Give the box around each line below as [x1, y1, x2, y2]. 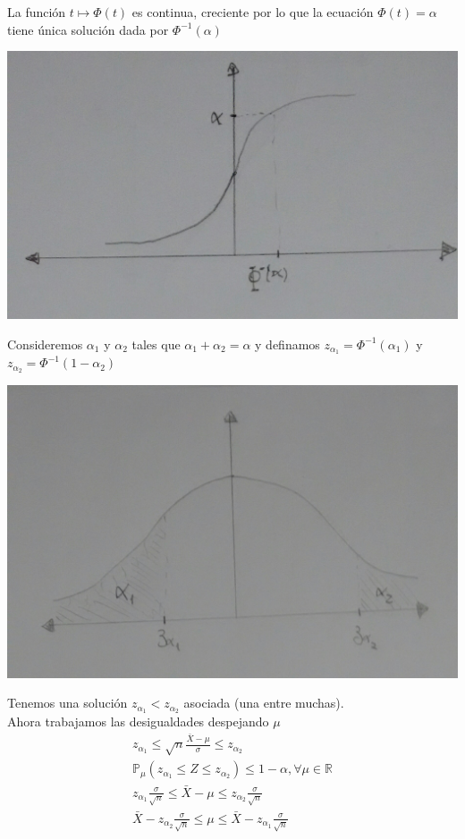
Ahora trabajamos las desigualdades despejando [7, 711, 269, 730]
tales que [131, 334, 181, 353]
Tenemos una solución [7, 693, 128, 712]
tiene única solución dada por [7, 20, 169, 38]
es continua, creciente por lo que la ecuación [131, 3, 374, 21]
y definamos [255, 334, 320, 353]
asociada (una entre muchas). [183, 693, 344, 712]
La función [7, 3, 66, 21]
